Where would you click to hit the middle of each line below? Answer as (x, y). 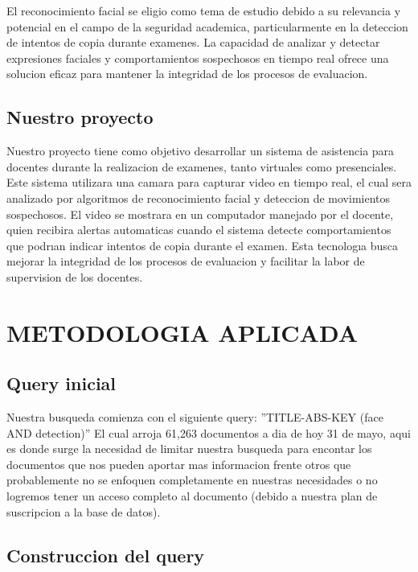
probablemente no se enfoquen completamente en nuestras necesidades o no (192, 480)
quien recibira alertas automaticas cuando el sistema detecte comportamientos (199, 230)
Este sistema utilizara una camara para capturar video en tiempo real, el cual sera (209, 182)
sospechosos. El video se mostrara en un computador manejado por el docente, (200, 214)
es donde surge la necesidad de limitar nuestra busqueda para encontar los (189, 449)
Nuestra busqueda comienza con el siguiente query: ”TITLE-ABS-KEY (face (195, 417)
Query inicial (61, 383)
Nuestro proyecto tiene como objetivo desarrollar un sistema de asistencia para (201, 151)
